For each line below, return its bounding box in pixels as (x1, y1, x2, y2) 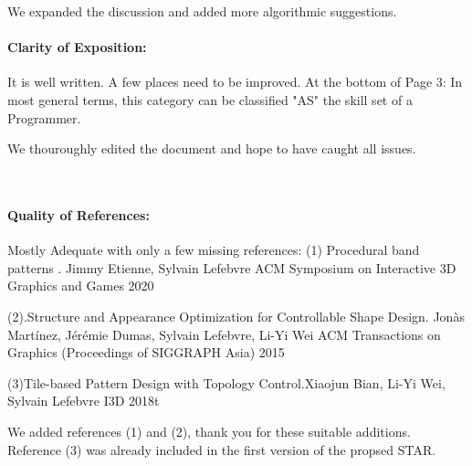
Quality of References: (7, 205, 150, 224)
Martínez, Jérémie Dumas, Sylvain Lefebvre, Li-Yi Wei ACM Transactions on (7, 324, 441, 344)
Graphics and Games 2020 (7, 276, 154, 295)
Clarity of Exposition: (7, 37, 147, 57)
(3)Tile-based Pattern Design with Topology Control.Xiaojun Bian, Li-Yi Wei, (7, 373, 446, 392)
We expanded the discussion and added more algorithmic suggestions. (7, 2, 397, 20)
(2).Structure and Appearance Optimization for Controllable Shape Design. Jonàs (7, 306, 465, 325)
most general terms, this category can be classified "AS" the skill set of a (7, 90, 413, 109)
